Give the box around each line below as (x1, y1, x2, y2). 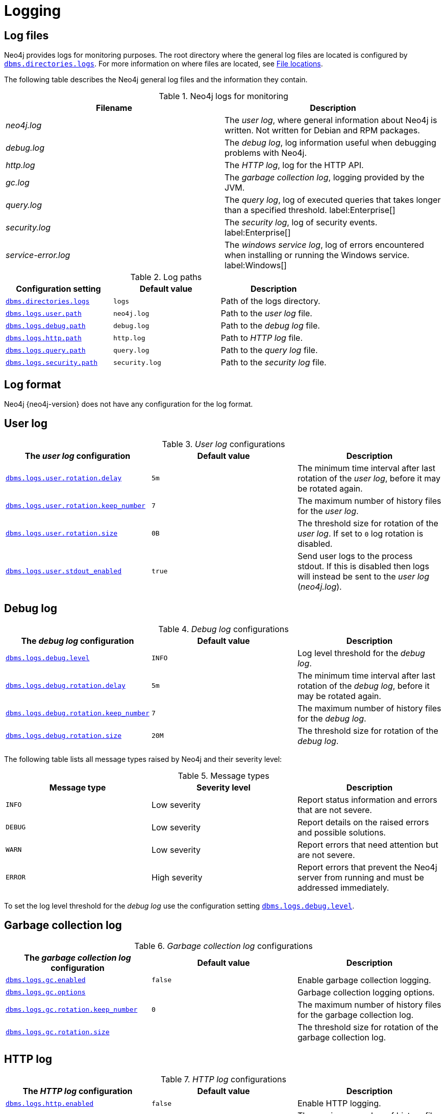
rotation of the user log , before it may (297, 473, 440, 483)
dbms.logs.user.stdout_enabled (6, 567, 121, 575)
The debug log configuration (21, 635, 134, 646)
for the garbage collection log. (297, 1009, 414, 1020)
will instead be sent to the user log (297, 571, 430, 582)
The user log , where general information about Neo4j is (225, 115, 437, 126)
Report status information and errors (297, 794, 437, 805)
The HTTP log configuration (22, 1086, 133, 1097)
